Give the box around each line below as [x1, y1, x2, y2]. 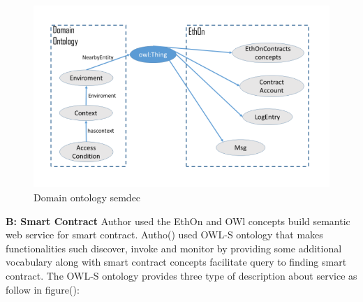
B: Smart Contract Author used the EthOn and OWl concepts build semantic [6, 213, 350, 228]
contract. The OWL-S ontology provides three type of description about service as [6, 268, 357, 283]
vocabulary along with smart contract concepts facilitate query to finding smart [6, 254, 347, 269]
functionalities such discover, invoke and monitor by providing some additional [6, 240, 342, 255]
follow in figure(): [6, 282, 80, 296]
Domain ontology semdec [34, 190, 141, 205]
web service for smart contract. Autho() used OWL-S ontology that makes [6, 227, 323, 242]
